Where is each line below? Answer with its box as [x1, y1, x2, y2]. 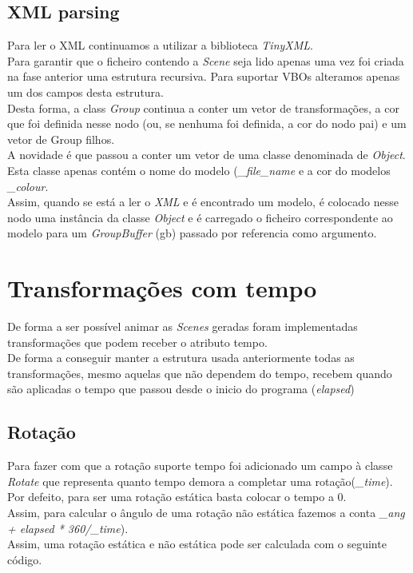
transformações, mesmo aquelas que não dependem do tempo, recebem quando [7, 364, 392, 381]
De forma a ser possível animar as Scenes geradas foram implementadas [7, 318, 358, 335]
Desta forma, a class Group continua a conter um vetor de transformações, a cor [7, 99, 399, 116]
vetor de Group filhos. [7, 130, 115, 147]
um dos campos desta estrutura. [7, 83, 164, 100]
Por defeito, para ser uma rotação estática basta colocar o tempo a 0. [7, 488, 347, 505]
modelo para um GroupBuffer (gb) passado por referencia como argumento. [7, 225, 377, 241]
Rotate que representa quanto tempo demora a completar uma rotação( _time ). [7, 472, 393, 489]
